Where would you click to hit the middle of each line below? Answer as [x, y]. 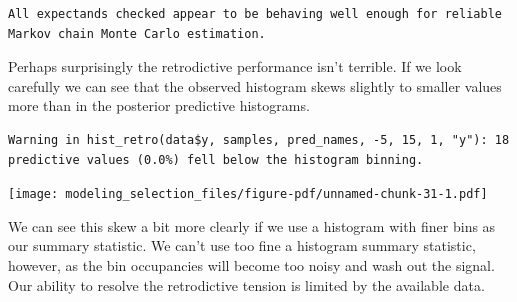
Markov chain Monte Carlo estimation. [137, 33]
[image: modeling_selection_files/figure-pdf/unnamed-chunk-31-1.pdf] [248, 194]
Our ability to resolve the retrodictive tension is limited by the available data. [246, 284]
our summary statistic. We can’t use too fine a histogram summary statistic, [242, 245]
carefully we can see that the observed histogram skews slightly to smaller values [255, 85]
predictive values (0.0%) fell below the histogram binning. [216, 159]
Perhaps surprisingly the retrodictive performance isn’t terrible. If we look [235, 66]
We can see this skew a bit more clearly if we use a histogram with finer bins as [252, 225]
